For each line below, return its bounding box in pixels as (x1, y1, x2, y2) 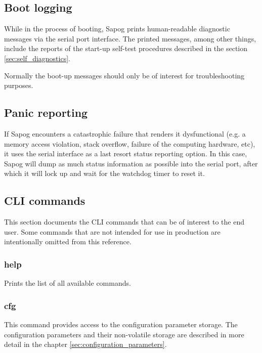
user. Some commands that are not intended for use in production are (4, 226, 221, 237)
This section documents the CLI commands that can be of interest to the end (4, 216, 245, 227)
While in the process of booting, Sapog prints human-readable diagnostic (4, 23, 230, 34)
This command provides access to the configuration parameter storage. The (4, 319, 238, 329)
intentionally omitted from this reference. (4, 236, 132, 247)
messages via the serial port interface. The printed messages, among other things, (4, 33, 256, 43)
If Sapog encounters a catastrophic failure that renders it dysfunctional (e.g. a (4, 128, 246, 139)
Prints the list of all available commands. (4, 278, 131, 288)
